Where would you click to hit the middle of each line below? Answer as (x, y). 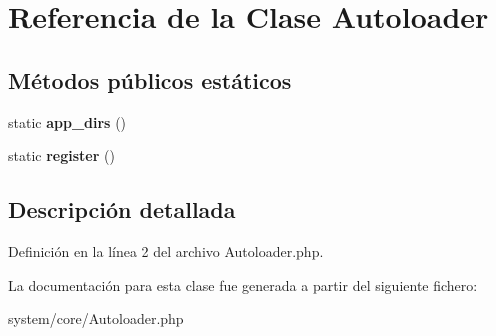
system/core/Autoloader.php (96, 318)
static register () (61, 155)
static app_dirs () (67, 121)
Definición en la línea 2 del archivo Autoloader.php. (166, 250)
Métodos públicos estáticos (150, 79)
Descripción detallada (122, 209)
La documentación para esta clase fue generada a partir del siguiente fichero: (243, 284)
